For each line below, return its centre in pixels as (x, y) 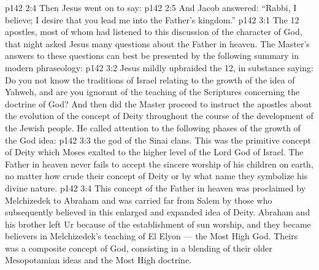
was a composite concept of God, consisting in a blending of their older (139, 248)
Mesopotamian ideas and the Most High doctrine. (98, 260)
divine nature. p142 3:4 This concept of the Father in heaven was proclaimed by (156, 187)
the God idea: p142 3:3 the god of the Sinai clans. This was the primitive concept (158, 140)
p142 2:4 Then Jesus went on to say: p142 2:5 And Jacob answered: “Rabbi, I (151, 7)
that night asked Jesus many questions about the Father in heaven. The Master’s (157, 43)
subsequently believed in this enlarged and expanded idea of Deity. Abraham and (158, 212)
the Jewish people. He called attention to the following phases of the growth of (153, 127)
